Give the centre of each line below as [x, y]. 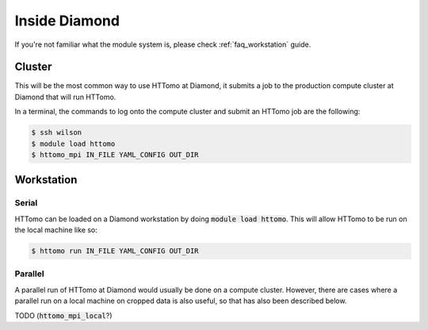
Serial [26, 203]
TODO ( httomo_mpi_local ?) [63, 315]
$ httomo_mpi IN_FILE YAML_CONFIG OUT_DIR [115, 155]
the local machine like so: [56, 230]
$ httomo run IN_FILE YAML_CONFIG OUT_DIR [115, 251]
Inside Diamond [67, 21]
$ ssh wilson [57, 132]
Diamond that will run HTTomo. [65, 97]
